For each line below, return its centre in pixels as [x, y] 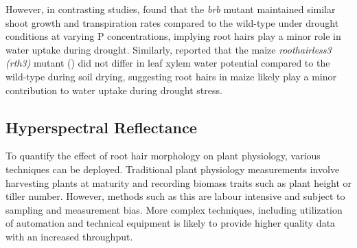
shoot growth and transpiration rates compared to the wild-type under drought [172, 22]
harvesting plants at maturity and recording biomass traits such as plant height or [179, 182]
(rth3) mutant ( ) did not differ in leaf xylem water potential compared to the [168, 63]
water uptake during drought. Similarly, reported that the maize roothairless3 [169, 49]
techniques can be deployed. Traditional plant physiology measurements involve [173, 169]
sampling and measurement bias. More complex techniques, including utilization [174, 209]
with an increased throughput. [69, 236]
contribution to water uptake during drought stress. [114, 90]
